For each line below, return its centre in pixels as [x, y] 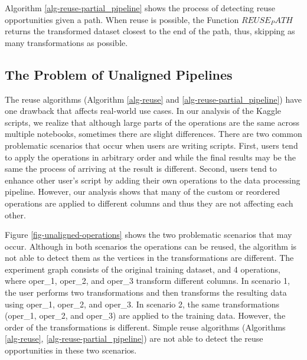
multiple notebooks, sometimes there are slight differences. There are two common [153, 134]
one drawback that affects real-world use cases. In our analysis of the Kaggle [143, 111]
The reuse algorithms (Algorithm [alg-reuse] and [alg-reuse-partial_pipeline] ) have [153, 99]
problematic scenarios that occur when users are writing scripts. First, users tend [151, 145]
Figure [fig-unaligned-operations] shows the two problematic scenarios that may [148, 235]
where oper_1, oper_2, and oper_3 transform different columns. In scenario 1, [147, 281]
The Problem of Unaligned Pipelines [119, 74]
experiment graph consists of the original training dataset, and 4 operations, [143, 269]
